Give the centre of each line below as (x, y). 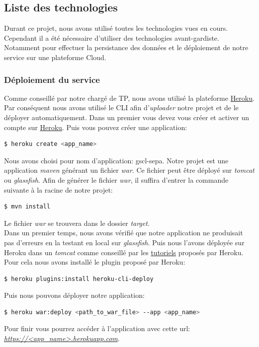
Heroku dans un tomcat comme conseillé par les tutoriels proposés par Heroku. (124, 252)
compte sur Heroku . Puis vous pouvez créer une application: (96, 127)
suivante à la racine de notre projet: (58, 189)
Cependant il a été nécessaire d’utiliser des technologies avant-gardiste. (112, 37)
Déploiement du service (52, 79)
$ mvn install (27, 207)
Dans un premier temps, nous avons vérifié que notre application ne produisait (124, 233)
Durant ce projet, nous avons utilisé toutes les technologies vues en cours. (116, 28)
